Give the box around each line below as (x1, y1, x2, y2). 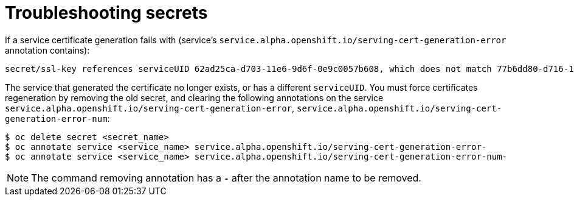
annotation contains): (5, 44, 90, 55)
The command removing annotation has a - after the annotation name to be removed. (31, 171, 421, 184)
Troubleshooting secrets (5, 2, 208, 23)
